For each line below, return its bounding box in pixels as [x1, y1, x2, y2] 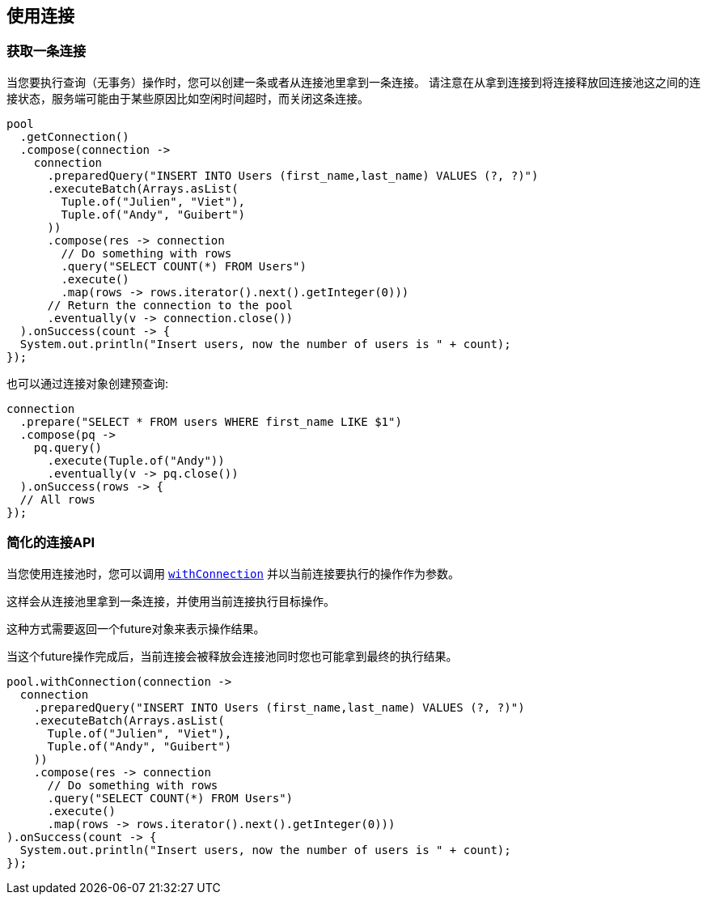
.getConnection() [19, 130, 129, 143]
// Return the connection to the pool [47, 298, 294, 312]
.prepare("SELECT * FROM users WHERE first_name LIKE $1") [19, 414, 402, 428]
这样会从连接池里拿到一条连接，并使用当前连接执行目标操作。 [6, 593, 335, 608]
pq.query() [33, 440, 103, 454]
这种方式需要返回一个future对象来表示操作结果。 [6, 621, 265, 635]
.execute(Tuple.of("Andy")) [47, 453, 225, 467]
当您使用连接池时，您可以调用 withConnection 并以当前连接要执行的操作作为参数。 [6, 566, 459, 580]
